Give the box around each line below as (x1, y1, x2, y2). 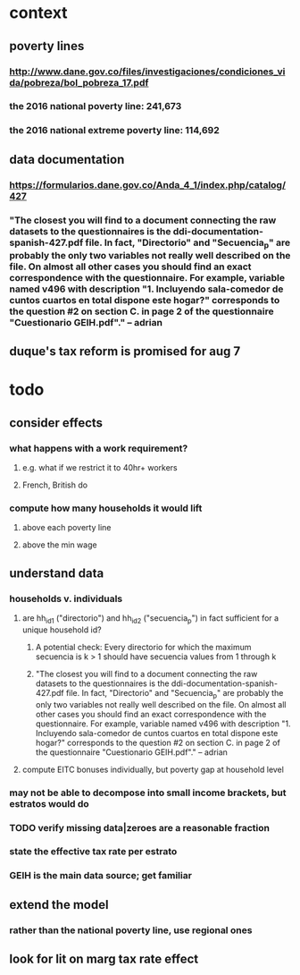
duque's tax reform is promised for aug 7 (9, 343, 241, 360)
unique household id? (21, 624, 102, 635)
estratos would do (9, 797, 89, 810)
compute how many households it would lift (9, 502, 203, 514)
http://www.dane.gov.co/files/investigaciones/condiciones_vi (9, 65, 286, 78)
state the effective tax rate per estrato (9, 845, 178, 858)
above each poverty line (21, 522, 112, 533)
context (9, 3, 69, 23)
